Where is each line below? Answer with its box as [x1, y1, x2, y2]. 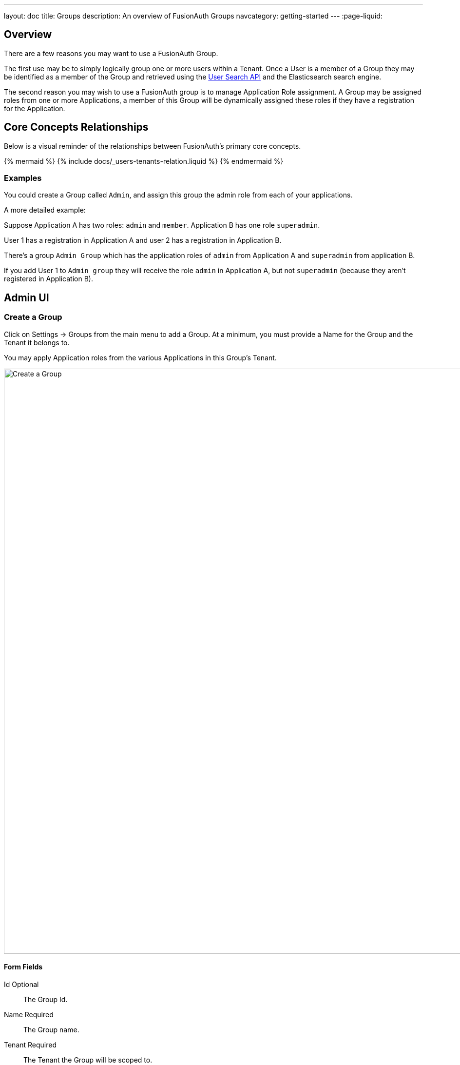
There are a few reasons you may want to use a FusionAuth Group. [4, 49, 218, 58]
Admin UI [4, 291, 49, 304]
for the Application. [4, 104, 65, 113]
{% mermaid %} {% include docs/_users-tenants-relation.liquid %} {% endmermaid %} [4, 157, 284, 165]
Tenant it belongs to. [4, 338, 70, 347]
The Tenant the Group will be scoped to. [23, 1055, 153, 1064]
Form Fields [4, 963, 43, 971]
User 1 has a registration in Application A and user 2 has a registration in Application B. [4, 236, 282, 245]
